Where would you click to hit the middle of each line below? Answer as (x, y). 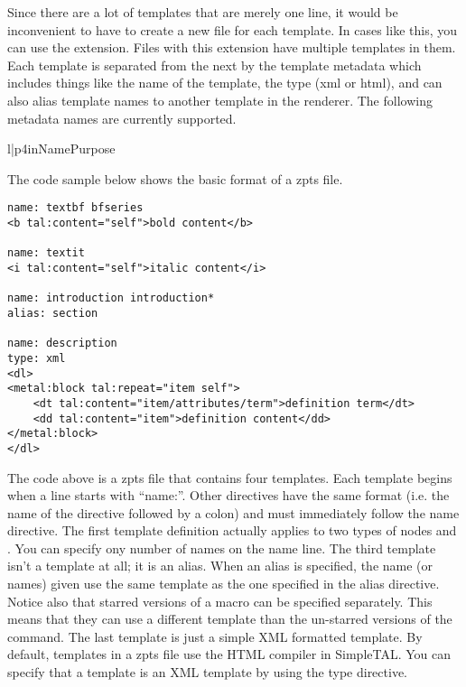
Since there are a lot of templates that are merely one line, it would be (203, 12)
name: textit (46, 253)
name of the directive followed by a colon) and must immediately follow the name (233, 512)
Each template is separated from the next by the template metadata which (214, 65)
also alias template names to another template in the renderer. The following (220, 100)
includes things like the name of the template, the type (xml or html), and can (225, 83)
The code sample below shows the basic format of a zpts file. (175, 178)
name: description (62, 343)
